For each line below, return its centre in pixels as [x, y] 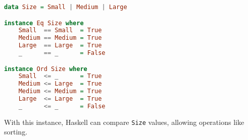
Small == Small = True [60, 30]
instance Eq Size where [44, 23]
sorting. [16, 132]
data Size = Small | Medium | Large [66, 7]
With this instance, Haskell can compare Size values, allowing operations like [124, 122]
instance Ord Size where [46, 69]
